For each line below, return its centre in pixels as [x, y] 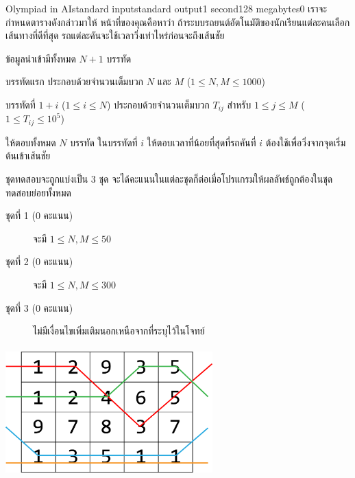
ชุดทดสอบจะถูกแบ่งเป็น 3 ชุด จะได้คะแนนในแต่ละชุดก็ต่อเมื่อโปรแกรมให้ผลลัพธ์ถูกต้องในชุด [169, 179]
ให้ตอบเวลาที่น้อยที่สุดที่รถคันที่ [201, 142]
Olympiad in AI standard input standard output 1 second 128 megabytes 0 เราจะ [167, 8]
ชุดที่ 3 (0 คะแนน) [39, 307]
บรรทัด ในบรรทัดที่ [104, 142]
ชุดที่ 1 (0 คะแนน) [39, 215]
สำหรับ [239, 104]
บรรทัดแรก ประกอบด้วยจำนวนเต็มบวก [75, 81]
